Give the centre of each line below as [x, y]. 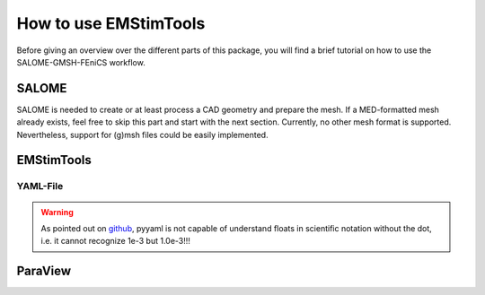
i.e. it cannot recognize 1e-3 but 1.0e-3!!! [115, 241]
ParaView [44, 271]
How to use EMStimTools [111, 23]
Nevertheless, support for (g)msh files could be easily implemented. [142, 134]
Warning [57, 212]
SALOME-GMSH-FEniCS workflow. [81, 62]
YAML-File [40, 187]
